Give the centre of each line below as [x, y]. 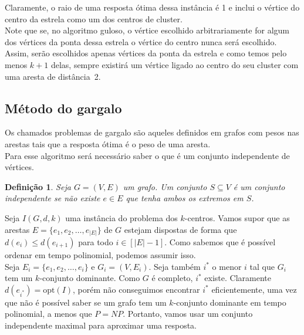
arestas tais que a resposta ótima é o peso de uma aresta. [108, 143]
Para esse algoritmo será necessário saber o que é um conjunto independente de [147, 155]
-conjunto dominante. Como [90, 278]
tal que [262, 266]
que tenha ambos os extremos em [185, 198]
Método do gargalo [63, 108]
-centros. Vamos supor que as [237, 217]
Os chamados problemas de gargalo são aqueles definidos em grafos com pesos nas [152, 132]
